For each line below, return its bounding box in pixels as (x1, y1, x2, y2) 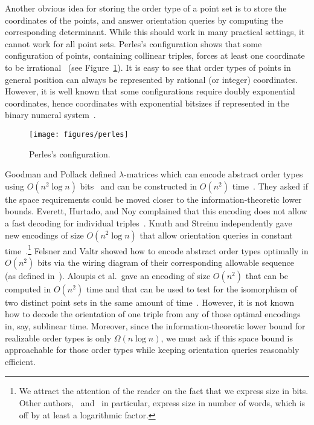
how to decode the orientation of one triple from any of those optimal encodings (5, 308, 301, 320)
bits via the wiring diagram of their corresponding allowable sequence (37, 255, 295, 268)
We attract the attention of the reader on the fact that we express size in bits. (19, 384, 309, 397)
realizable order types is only (5, 331, 112, 344)
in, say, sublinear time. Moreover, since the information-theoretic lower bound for (5, 320, 306, 332)
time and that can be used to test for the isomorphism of (86, 282, 298, 295)
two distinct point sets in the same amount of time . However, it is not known (5, 295, 295, 308)
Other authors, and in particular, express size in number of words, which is (19, 396, 306, 409)
